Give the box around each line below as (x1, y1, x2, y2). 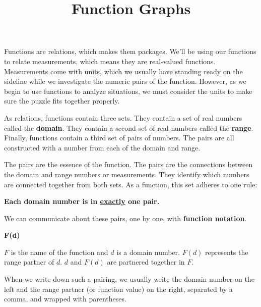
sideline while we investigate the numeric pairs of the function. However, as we (4, 76, 246, 86)
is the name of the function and (11, 246, 108, 257)
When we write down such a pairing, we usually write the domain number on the (4, 274, 254, 284)
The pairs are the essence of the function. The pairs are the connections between (4, 159, 253, 170)
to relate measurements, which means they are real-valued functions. (4, 56, 216, 66)
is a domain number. (116, 246, 180, 257)
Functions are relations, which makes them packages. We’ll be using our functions (4, 46, 256, 57)
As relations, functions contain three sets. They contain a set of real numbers (4, 112, 242, 123)
